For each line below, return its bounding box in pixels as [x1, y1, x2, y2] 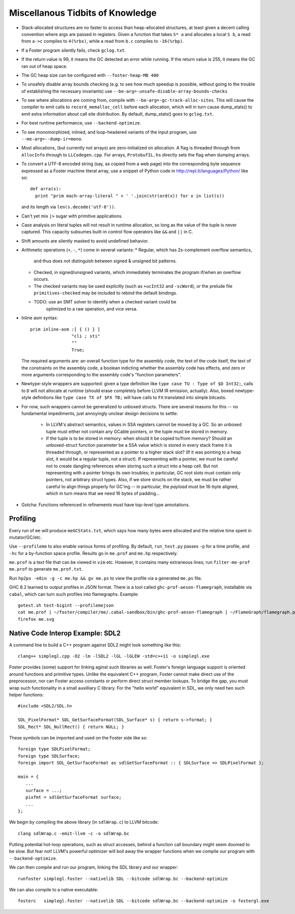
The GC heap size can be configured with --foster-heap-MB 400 [21, 72, 159, 78]
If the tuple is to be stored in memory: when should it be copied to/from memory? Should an [46, 435, 233, 441]
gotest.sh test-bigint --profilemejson [18, 603, 114, 609]
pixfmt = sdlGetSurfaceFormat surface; [25, 794, 122, 800]
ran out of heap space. [21, 63, 68, 69]
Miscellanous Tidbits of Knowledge [9, 7, 157, 18]
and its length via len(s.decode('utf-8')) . [21, 204, 116, 210]
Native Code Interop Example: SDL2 [9, 629, 121, 637]
